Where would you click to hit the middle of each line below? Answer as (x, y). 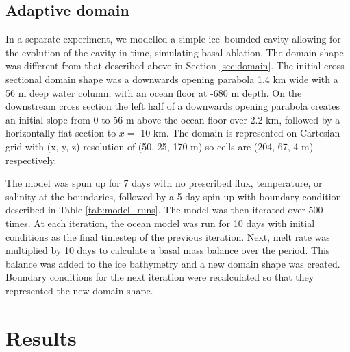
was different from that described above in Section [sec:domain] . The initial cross (175, 66)
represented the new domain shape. (79, 290)
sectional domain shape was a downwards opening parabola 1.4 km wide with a (172, 79)
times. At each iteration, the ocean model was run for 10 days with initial (160, 223)
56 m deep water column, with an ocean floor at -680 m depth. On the (154, 92)
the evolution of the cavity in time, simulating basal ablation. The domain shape (175, 52)
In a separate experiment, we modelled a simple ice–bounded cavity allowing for (173, 39)
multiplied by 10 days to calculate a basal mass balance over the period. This (168, 250)
